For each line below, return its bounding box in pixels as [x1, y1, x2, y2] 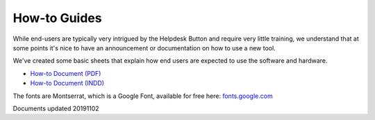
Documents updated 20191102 [12, 104, 100, 112]
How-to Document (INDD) [30, 79, 104, 88]
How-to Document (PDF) [30, 69, 101, 77]
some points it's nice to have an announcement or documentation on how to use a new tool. [12, 43, 276, 52]
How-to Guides [12, 10, 102, 26]
